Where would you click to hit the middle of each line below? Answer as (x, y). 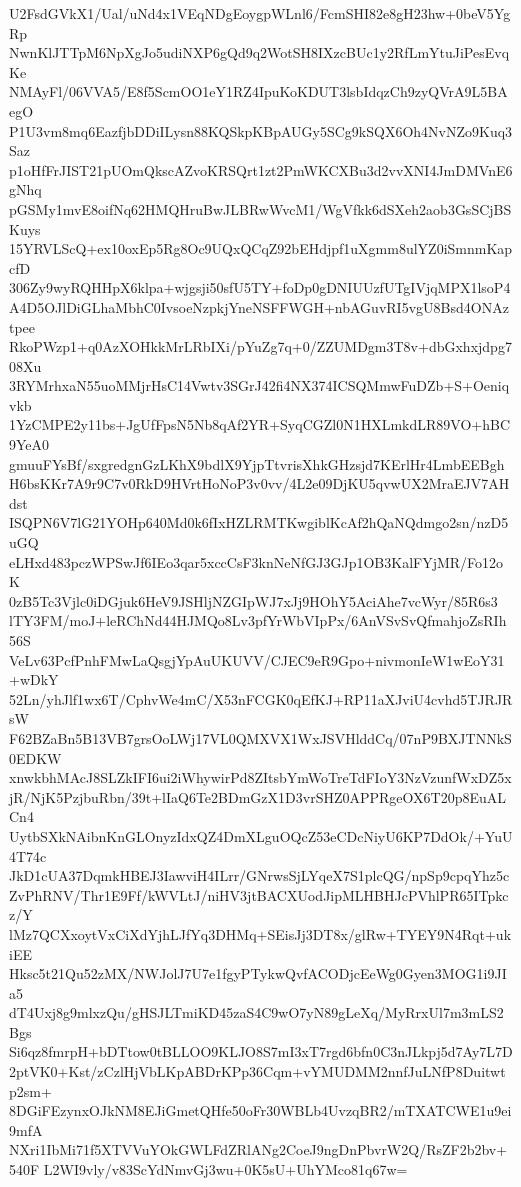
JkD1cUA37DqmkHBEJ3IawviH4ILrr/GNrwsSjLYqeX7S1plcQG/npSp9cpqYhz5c (259, 875)
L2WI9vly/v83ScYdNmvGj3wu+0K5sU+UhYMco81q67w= (225, 1169)
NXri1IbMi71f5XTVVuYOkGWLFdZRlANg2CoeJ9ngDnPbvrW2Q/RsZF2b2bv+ (258, 1149)
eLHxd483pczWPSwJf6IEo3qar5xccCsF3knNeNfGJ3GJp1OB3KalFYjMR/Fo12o (256, 561)
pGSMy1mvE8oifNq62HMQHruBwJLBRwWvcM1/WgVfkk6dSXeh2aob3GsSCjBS (260, 208)
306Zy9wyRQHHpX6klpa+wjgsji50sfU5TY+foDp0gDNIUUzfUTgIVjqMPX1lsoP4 (260, 287)
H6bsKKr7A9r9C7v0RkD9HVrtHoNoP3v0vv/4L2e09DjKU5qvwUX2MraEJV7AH (259, 483)
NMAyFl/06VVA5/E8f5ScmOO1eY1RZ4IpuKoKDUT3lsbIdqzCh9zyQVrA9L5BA (258, 91)
